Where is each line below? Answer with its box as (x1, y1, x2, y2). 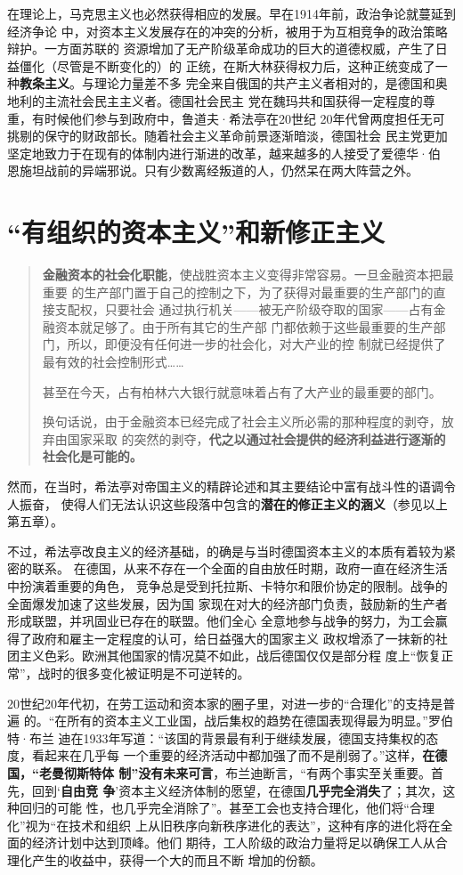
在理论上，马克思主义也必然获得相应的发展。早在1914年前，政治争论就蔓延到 (7, 4, 456, 22)
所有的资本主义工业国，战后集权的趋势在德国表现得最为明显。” (67, 711, 428, 730)
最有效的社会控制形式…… (42, 352, 184, 371)
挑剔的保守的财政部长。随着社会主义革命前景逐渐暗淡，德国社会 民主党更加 (7, 126, 448, 145)
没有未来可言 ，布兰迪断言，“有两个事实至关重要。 (138, 763, 431, 782)
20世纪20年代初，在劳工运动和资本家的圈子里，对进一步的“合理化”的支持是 (7, 693, 443, 712)
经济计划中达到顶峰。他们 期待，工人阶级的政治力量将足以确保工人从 (31, 833, 435, 852)
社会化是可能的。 (42, 447, 142, 466)
